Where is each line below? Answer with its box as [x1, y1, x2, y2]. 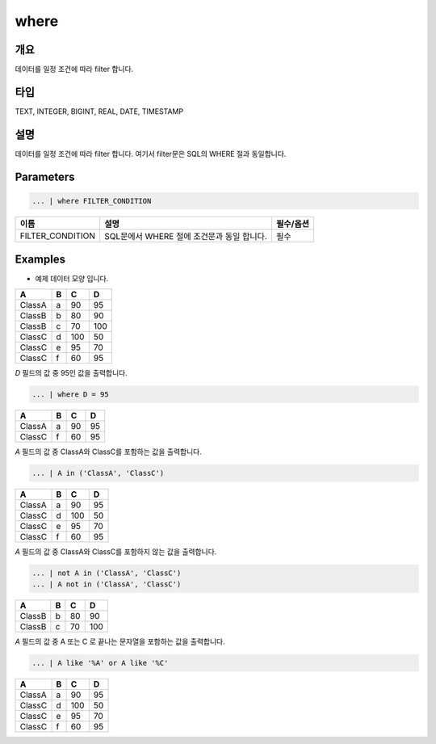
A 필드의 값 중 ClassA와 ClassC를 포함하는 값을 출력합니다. [15, 447, 202, 456]
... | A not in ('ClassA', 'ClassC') [31, 580, 182, 589]
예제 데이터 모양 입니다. [35, 274, 109, 284]
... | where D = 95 [31, 389, 109, 399]
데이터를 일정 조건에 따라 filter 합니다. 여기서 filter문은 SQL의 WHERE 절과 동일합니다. [15, 149, 287, 158]
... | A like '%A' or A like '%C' [31, 658, 169, 668]
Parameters [15, 170, 75, 183]
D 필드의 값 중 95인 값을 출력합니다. [15, 368, 128, 377]
